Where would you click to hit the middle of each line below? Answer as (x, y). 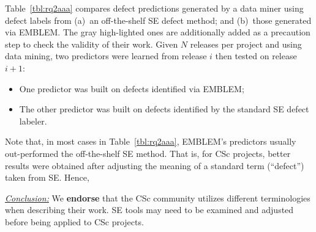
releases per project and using (246, 44)
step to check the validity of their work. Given (92, 44)
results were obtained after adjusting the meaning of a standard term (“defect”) (155, 165)
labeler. (33, 121)
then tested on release (256, 56)
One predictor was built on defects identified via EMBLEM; (132, 88)
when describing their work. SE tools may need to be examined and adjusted (149, 210)
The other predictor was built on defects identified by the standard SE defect (164, 109)
